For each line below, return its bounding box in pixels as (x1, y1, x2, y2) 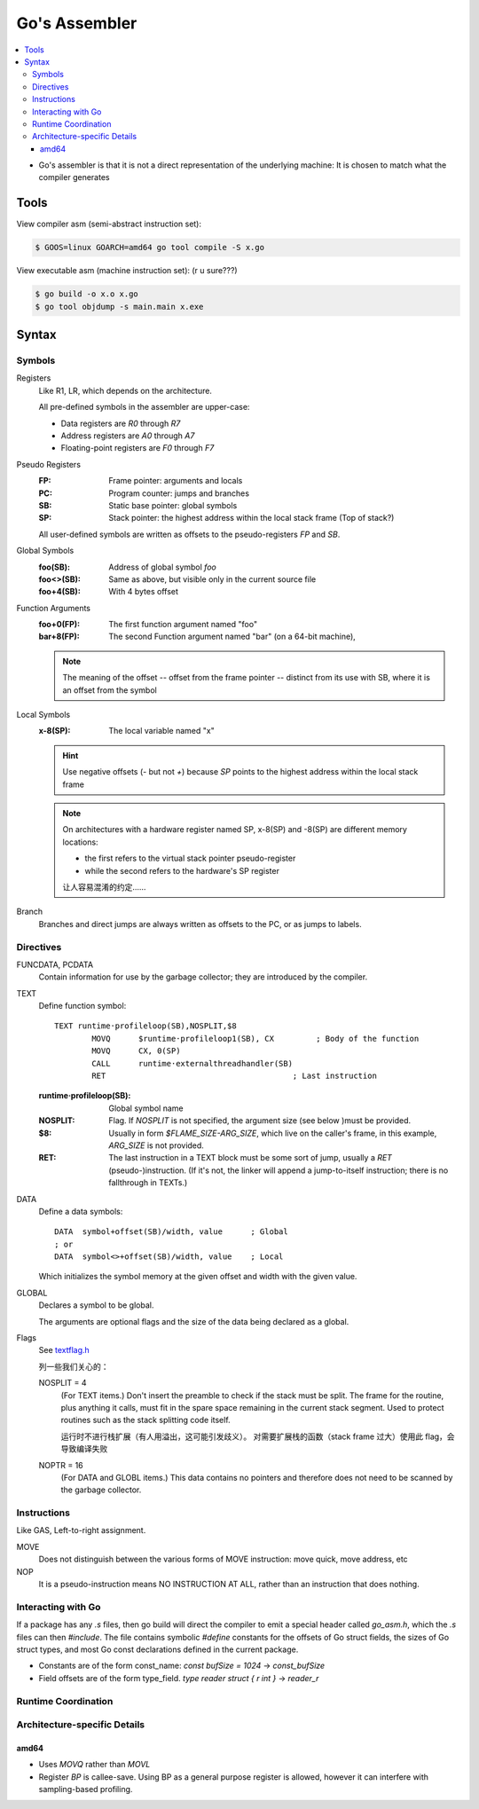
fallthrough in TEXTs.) (108, 1177, 188, 1188)
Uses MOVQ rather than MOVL (38, 1759, 151, 1770)
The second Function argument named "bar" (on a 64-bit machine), (108, 631, 357, 642)
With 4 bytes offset (108, 586, 179, 597)
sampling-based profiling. (38, 1784, 133, 1795)
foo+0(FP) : (38, 619, 80, 630)
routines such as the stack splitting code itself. (60, 1415, 231, 1426)
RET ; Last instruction (91, 1071, 377, 1081)
